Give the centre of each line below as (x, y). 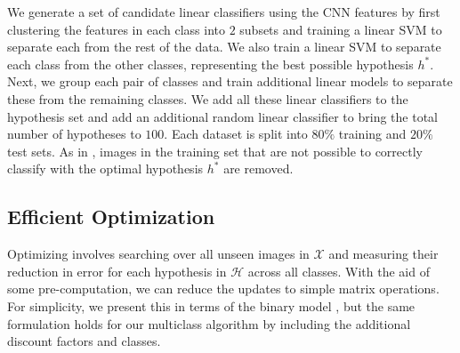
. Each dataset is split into (236, 134)
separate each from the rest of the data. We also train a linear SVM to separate (224, 47)
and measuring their (383, 254)
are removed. (258, 168)
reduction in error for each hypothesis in (117, 271)
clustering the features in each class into (116, 29)
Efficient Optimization (111, 217)
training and (372, 134)
